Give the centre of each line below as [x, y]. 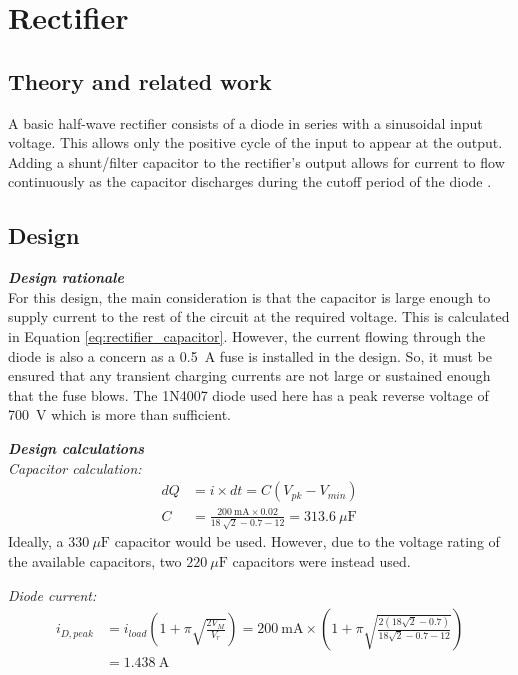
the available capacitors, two [95, 560]
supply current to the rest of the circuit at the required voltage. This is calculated [259, 316]
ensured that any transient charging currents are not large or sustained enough [249, 375]
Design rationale [66, 277]
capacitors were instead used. [321, 560]
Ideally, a [36, 541]
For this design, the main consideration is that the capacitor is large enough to [249, 296]
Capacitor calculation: [75, 467]
